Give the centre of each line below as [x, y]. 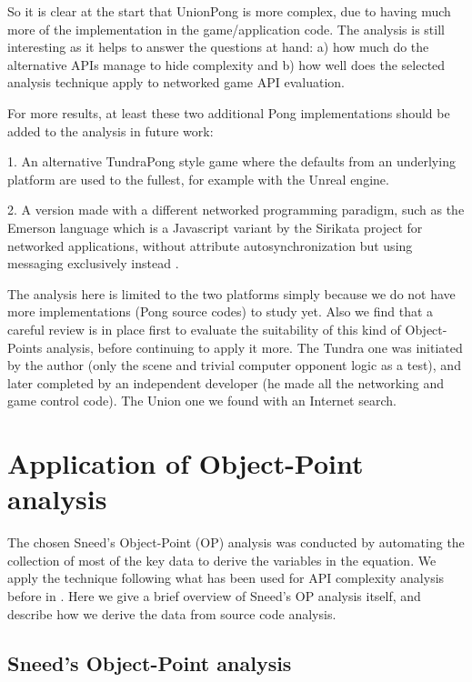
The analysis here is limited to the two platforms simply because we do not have [231, 293]
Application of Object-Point [186, 463]
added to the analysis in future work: [110, 130]
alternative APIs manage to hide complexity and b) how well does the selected [226, 64]
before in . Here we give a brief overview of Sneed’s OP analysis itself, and [214, 595]
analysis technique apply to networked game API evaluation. [176, 82]
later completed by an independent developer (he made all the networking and [226, 382]
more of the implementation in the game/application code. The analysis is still [226, 29]
